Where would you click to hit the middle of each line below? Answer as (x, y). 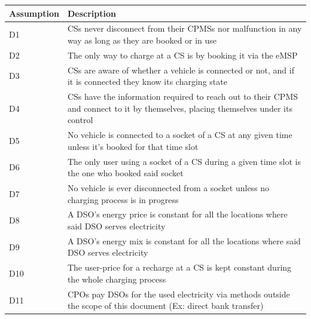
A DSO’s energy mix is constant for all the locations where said (184, 240)
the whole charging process (117, 279)
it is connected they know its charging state (147, 82)
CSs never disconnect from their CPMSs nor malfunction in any (185, 28)
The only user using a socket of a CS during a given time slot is (184, 161)
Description (92, 13)
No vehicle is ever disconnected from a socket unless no (168, 187)
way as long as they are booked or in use (142, 40)
